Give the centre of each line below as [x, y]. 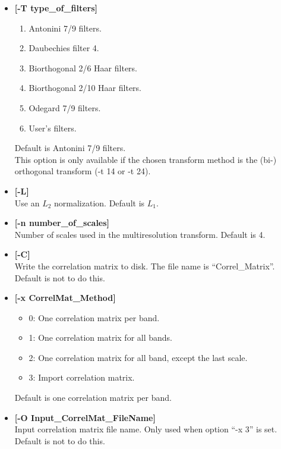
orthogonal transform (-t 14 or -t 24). [83, 171]
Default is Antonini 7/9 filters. [70, 148]
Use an [27, 202]
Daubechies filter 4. [64, 48]
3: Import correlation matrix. [82, 377]
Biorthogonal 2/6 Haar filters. [83, 67]
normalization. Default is [100, 202]
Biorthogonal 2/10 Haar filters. [85, 88]
